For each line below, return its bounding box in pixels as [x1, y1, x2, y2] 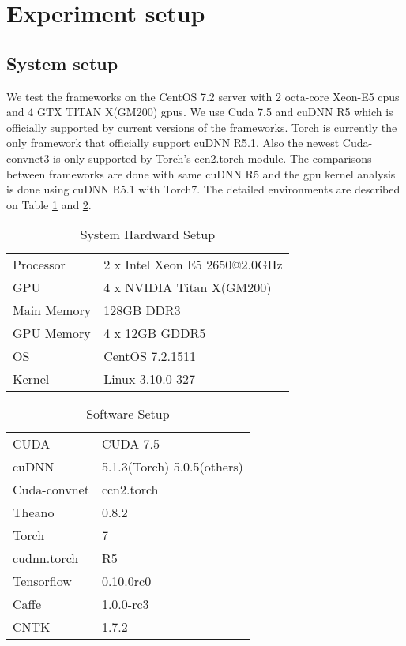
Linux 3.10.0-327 [103, 370, 195, 389]
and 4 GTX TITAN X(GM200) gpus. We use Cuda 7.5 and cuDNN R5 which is [6, 103, 393, 120]
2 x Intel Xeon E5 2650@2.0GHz [103, 255, 283, 274]
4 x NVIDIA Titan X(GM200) [103, 278, 272, 297]
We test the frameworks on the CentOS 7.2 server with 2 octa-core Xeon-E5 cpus [6, 88, 400, 104]
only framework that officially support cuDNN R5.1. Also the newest [6, 134, 340, 151]
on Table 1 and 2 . [6, 196, 92, 212]
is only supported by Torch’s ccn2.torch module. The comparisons [53, 149, 372, 166]
